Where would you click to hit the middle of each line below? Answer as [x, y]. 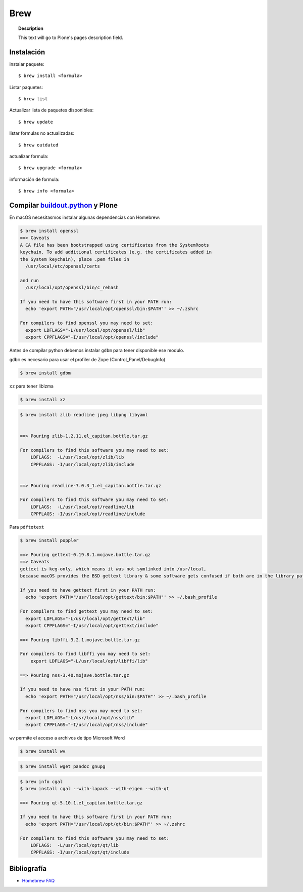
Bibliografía [28, 868]
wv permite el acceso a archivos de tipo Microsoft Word [67, 738]
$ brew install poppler [49, 540]
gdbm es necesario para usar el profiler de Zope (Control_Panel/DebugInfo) [87, 360]
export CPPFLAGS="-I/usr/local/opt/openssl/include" [92, 337]
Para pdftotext [27, 527]
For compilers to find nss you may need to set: [81, 711]
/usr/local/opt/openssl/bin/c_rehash [72, 288]
